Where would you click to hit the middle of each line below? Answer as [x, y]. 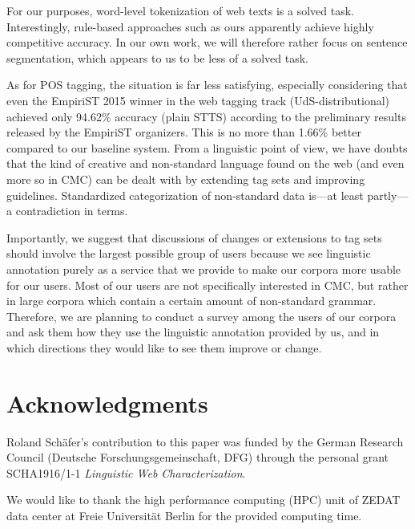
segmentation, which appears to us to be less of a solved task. [157, 57]
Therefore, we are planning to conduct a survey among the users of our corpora [201, 316]
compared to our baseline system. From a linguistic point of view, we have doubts [207, 147]
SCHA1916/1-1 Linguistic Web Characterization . [126, 472]
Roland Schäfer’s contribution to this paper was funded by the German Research [205, 441]
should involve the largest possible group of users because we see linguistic [189, 253]
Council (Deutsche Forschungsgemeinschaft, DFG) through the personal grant [198, 457]
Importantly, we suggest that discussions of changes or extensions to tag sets [194, 237]
